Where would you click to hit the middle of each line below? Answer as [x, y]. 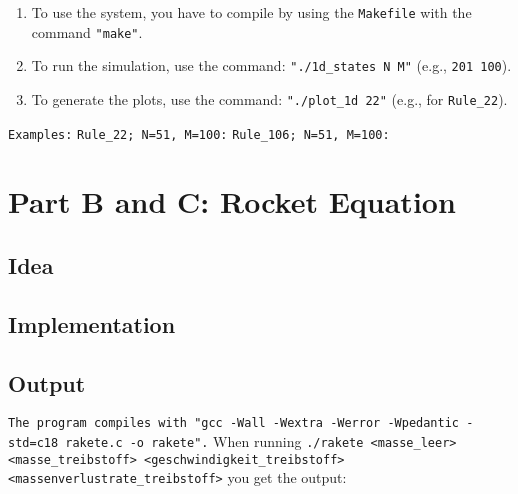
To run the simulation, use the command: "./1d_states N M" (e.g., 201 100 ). [271, 65]
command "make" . [87, 31]
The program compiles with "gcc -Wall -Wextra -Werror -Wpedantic [234, 423]
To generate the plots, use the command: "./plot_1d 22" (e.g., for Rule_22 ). [269, 98]
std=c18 [33, 443]
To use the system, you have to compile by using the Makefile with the [251, 12]
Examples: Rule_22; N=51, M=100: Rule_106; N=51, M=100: [199, 134]
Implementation [92, 323]
